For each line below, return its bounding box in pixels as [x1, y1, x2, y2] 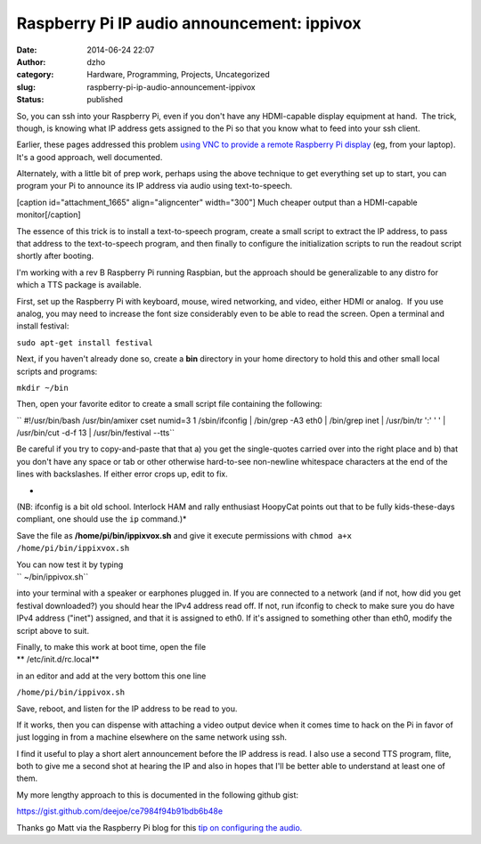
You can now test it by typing [16, 559, 124, 570]
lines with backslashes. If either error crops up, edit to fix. [16, 468, 229, 480]
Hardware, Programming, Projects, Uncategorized [86, 69, 271, 80]
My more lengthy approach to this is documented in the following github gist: [16, 789, 298, 800]
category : [16, 69, 54, 80]
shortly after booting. [16, 250, 94, 262]
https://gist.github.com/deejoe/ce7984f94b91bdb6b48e [16, 806, 223, 816]
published [86, 94, 124, 105]
